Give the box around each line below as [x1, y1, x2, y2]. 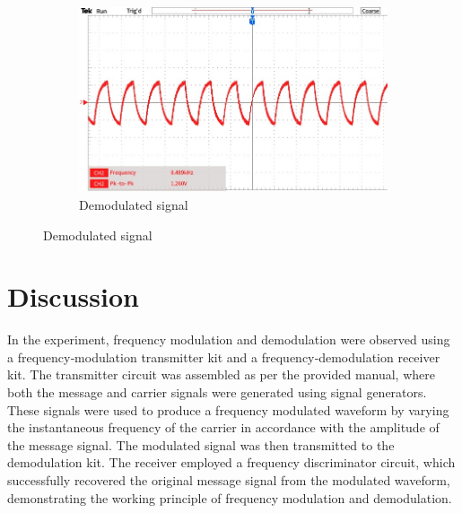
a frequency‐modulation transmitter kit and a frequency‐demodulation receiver [7, 347, 440, 366]
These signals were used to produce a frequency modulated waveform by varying [7, 400, 449, 419]
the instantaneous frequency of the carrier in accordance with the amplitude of [7, 418, 440, 437]
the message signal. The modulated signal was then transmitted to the [7, 435, 395, 454]
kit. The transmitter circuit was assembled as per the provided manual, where [7, 365, 435, 384]
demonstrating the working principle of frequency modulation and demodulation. [7, 488, 452, 507]
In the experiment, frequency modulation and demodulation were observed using [7, 330, 450, 349]
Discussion [7, 278, 139, 315]
